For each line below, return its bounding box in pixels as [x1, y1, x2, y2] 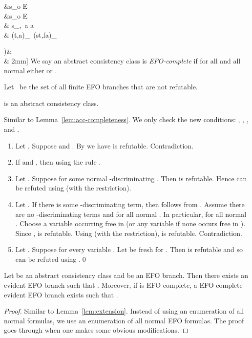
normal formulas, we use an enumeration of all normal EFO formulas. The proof [4, 315, 244, 325]
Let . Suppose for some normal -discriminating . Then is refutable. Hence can [15, 173, 247, 183]
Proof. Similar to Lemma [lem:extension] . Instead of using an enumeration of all [4, 306, 244, 316]
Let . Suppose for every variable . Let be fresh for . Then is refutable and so [15, 244, 243, 254]
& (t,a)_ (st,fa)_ [4, 29, 57, 40]
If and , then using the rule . [15, 157, 101, 167]
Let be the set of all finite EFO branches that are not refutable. [4, 82, 198, 92]
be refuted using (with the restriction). [15, 183, 131, 193]
